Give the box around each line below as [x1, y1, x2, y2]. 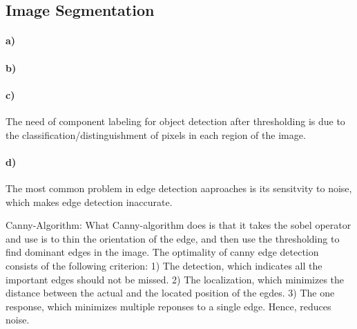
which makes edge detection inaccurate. [6, 194, 173, 209]
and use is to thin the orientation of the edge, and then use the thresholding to [6, 231, 340, 245]
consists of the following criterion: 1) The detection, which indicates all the [6, 258, 322, 272]
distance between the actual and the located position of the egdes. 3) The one [6, 285, 335, 300]
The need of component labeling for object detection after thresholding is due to [6, 113, 345, 128]
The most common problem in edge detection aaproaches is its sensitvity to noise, [6, 180, 352, 195]
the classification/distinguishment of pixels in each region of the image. [6, 127, 306, 142]
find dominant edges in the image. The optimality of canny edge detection [6, 245, 319, 259]
